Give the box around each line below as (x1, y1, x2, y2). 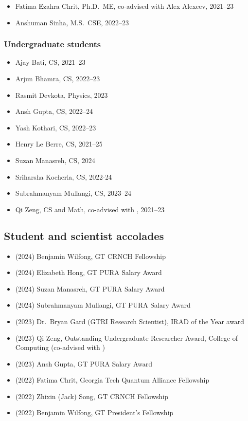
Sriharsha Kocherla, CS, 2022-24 (15, 171, 112, 182)
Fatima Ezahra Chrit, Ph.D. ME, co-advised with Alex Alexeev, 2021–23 (15, 1, 234, 11)
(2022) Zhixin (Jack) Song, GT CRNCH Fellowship (15, 391, 169, 401)
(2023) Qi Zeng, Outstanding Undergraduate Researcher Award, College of (15, 332, 238, 343)
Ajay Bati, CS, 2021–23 (15, 57, 86, 67)
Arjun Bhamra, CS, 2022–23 (15, 73, 100, 83)
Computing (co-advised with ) (15, 342, 105, 352)
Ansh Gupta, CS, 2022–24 (15, 106, 93, 116)
